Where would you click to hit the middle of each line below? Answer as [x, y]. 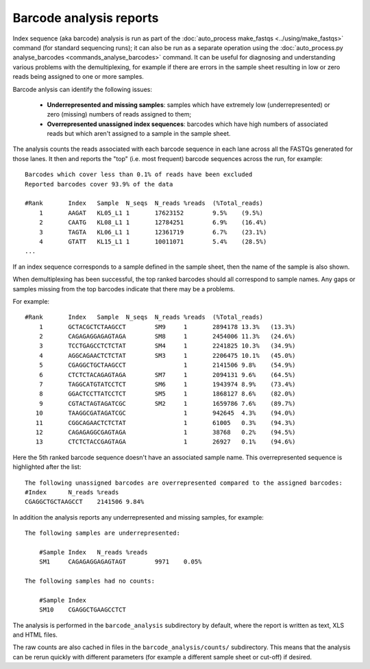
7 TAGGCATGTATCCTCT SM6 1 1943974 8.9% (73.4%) [167, 385]
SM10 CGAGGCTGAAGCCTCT [83, 610]
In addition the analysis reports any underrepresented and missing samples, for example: [138, 517]
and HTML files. [35, 635]
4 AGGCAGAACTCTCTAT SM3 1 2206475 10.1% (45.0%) [167, 355]
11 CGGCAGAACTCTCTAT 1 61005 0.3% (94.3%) [165, 423]
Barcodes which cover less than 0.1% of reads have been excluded [139, 174]
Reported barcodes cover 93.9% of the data [99, 184]
